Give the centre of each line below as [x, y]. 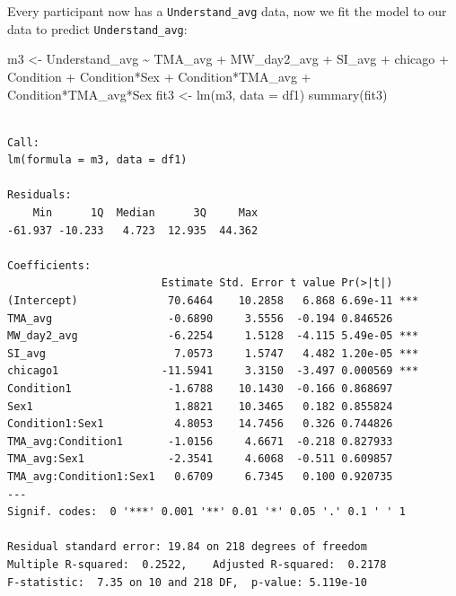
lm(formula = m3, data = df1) [97, 160]
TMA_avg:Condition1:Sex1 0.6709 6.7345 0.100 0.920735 [200, 476]
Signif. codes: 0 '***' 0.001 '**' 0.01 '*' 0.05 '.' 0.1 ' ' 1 [206, 512]
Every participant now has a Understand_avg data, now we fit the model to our [227, 11]
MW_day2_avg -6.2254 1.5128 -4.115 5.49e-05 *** [213, 336]
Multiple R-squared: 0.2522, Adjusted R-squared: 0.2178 [197, 564]
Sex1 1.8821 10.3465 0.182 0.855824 [200, 406]
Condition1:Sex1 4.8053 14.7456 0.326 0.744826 [200, 424]
